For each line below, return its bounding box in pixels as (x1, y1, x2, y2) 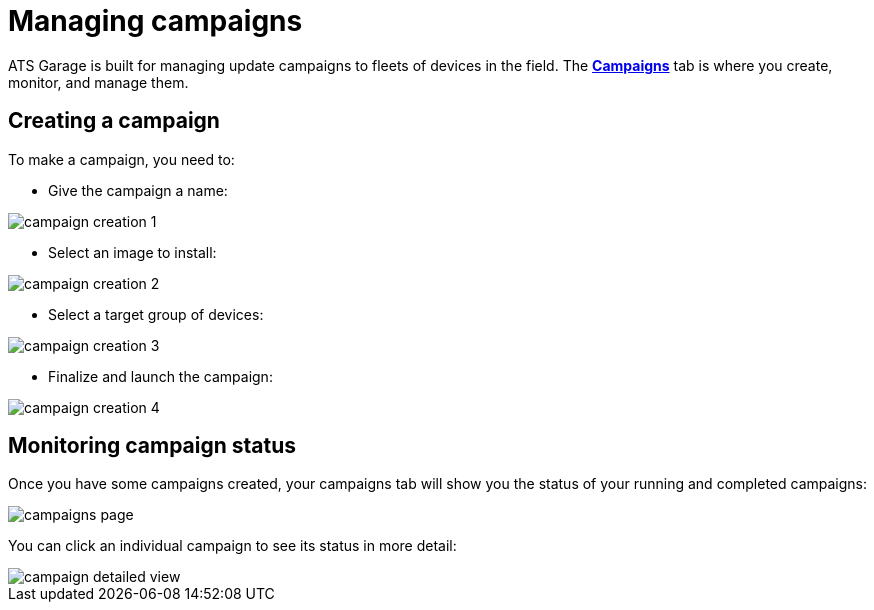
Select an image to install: (48, 243, 217, 261)
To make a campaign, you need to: (8, 150, 235, 168)
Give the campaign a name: (48, 181, 228, 199)
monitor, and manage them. (8, 73, 189, 91)
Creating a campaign (8, 108, 220, 134)
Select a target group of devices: (48, 305, 264, 323)
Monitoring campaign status (8, 433, 297, 459)
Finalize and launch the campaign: (48, 367, 273, 385)
